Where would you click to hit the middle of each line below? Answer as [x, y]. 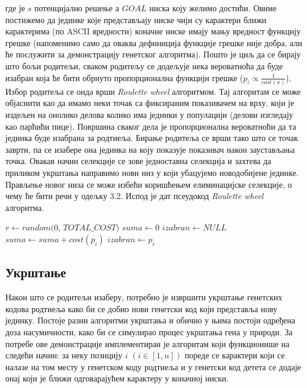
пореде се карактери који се [235, 355]
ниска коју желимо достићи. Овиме [213, 8]
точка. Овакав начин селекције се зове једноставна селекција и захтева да [138, 161]
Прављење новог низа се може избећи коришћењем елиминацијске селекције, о [149, 184]
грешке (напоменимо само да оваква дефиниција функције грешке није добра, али [154, 42]
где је [15, 8]
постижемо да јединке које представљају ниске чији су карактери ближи [136, 19]
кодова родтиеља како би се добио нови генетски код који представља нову [141, 308]
